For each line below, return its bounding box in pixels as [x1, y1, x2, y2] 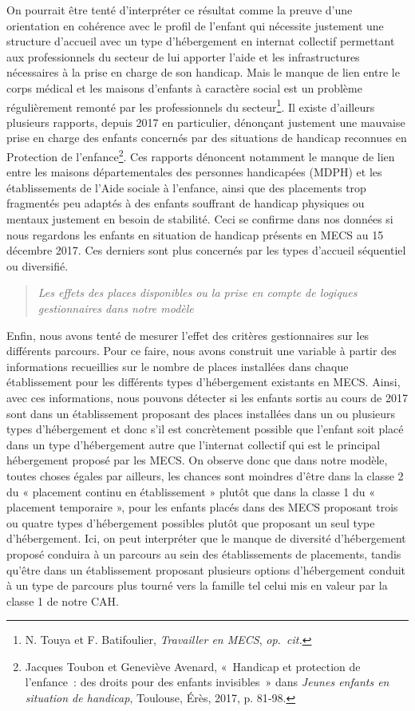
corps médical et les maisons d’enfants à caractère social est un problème [6, 79, 362, 96]
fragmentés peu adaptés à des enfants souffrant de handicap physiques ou [6, 195, 365, 211]
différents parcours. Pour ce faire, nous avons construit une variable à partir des [6, 342, 397, 359]
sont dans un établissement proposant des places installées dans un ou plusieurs [6, 405, 396, 421]
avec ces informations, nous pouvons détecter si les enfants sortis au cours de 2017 [6, 389, 408, 405]
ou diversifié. [6, 257, 69, 274]
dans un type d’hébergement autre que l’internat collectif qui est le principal [6, 436, 381, 452]
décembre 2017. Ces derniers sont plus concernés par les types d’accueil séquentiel [6, 242, 406, 259]
